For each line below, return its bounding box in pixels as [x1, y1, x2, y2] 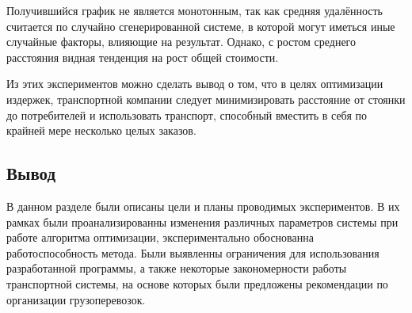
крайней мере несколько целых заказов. [6, 122, 196, 139]
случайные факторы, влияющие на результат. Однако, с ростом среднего [6, 33, 356, 50]
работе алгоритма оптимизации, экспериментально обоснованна [6, 229, 314, 246]
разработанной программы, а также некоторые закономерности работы [6, 260, 347, 277]
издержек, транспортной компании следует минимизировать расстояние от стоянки [6, 90, 406, 107]
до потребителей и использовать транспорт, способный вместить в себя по [6, 106, 367, 123]
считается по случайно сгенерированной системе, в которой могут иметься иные [6, 17, 395, 34]
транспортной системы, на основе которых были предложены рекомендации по [6, 275, 388, 292]
